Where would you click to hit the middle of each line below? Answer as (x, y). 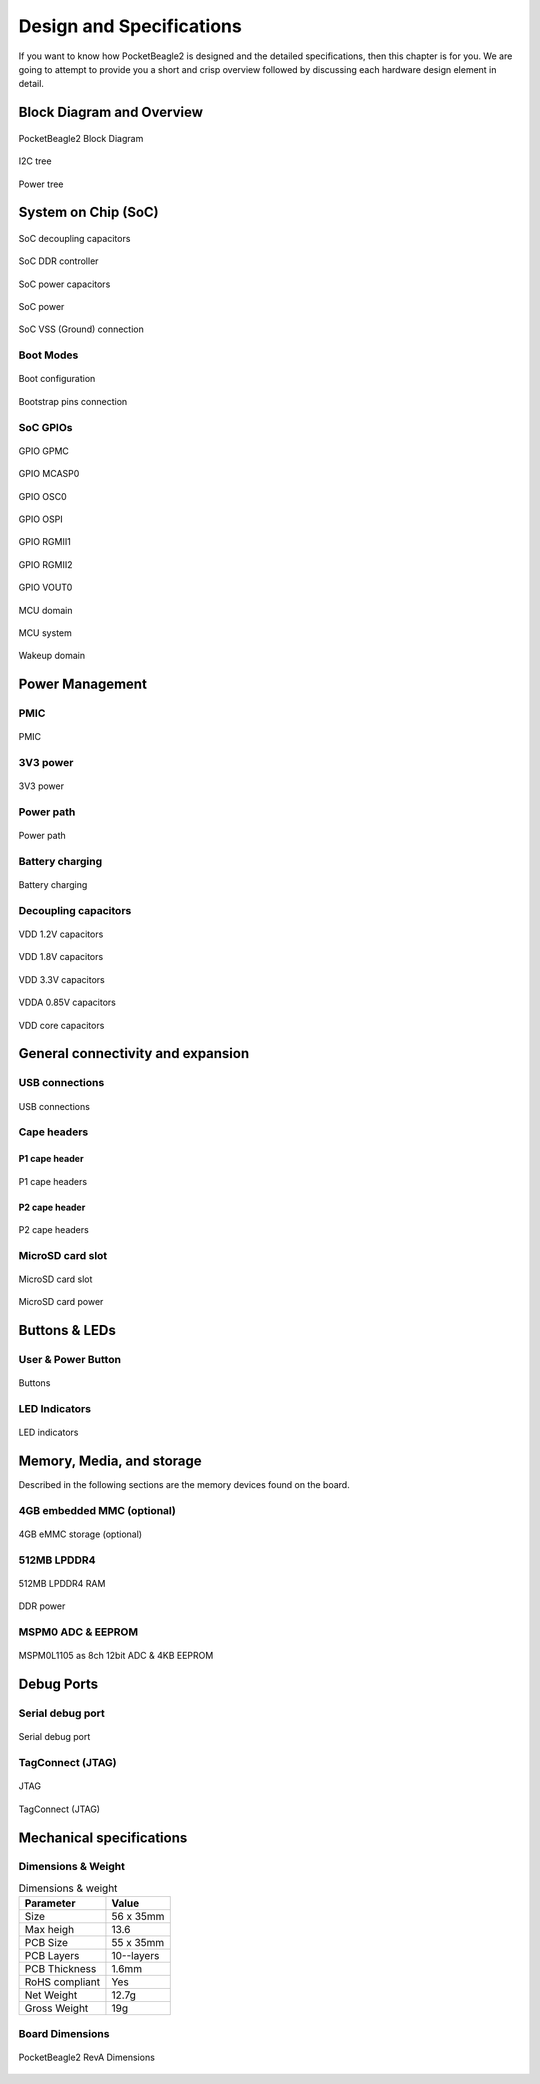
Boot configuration (57, 379)
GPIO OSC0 (42, 496)
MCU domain (45, 610)
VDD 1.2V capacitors (61, 934)
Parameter (50, 1903)
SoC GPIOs (45, 427)
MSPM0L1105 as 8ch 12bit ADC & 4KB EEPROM (116, 1656)
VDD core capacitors (61, 1025)
